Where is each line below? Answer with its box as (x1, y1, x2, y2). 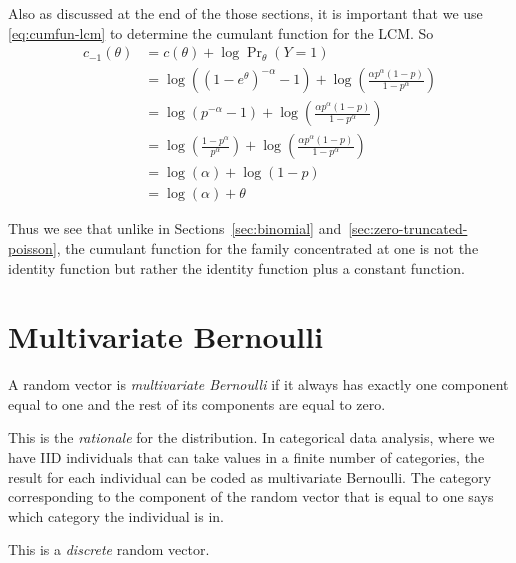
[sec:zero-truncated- (348, 218, 468, 239)
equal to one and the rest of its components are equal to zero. (8, 393, 386, 414)
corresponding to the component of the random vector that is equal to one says (8, 486, 494, 507)
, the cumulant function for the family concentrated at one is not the (56, 237, 479, 258)
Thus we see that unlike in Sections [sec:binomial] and (8, 218, 342, 239)
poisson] (8, 237, 57, 258)
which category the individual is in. (8, 505, 224, 526)
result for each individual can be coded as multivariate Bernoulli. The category (8, 466, 492, 487)
